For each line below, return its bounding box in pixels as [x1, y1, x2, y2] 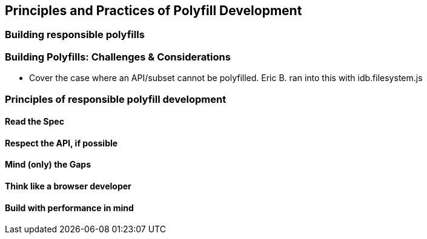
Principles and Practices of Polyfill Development [5, 3, 302, 18]
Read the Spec [5, 116, 64, 127]
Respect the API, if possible [5, 137, 118, 148]
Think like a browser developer [5, 180, 131, 191]
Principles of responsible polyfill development [5, 93, 227, 105]
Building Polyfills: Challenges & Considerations [5, 50, 231, 63]
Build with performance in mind [5, 202, 134, 213]
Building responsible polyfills [5, 28, 145, 41]
